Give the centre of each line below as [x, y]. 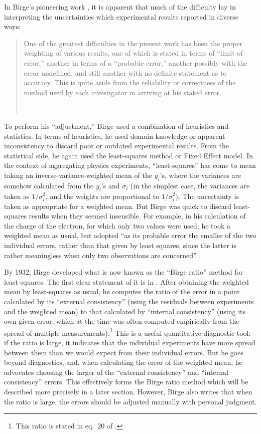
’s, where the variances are [201, 175]
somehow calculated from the [49, 185]
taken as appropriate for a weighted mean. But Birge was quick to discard [118, 206]
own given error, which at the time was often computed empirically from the [122, 321]
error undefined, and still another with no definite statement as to [125, 72]
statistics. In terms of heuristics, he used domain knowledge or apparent [115, 136]
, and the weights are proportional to [102, 196]
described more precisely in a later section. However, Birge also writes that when [128, 391]
